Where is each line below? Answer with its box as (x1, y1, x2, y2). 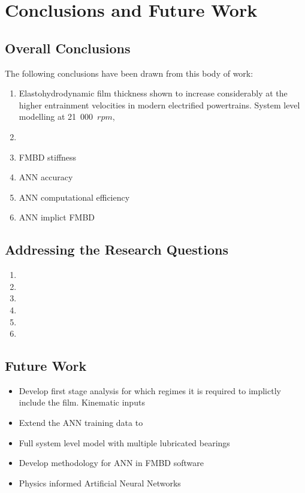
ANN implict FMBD (19, 211, 95, 223)
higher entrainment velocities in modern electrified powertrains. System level (19, 98, 300, 111)
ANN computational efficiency (19, 190, 130, 203)
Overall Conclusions (5, 38, 131, 57)
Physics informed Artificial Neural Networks (19, 476, 181, 489)
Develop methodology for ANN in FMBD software (19, 456, 204, 469)
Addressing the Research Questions (5, 240, 228, 259)
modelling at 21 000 (19, 110, 93, 123)
